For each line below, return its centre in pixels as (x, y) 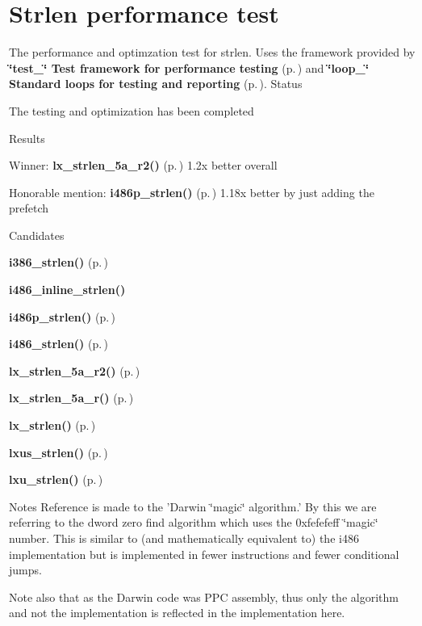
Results (27, 138)
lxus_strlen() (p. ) (58, 452)
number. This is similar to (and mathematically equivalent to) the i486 (184, 538)
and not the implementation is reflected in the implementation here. (177, 613)
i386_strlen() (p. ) (58, 262)
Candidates (37, 235)
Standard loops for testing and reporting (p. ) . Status (156, 84)
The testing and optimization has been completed (132, 110)
